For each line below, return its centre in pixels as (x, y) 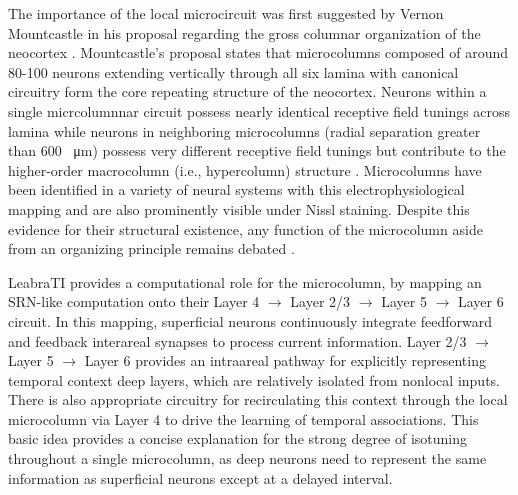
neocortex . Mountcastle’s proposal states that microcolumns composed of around (258, 52)
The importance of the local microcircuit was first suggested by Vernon (226, 13)
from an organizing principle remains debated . (151, 248)
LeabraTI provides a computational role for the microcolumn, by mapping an (245, 281)
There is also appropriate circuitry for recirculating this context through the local (258, 399)
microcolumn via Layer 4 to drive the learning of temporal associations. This (243, 418)
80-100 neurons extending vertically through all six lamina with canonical (233, 71)
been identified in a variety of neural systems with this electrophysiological (236, 189)
